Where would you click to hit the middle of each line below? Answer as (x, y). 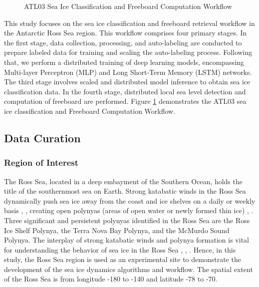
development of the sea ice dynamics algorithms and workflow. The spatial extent (129, 269)
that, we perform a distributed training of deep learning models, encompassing (124, 62)
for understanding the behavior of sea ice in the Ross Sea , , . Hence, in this (120, 249)
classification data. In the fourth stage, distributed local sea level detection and (125, 91)
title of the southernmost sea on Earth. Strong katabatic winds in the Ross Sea (125, 191)
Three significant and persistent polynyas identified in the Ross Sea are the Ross (127, 220)
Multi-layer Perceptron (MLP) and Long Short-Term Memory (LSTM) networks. (128, 72)
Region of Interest (41, 162)
